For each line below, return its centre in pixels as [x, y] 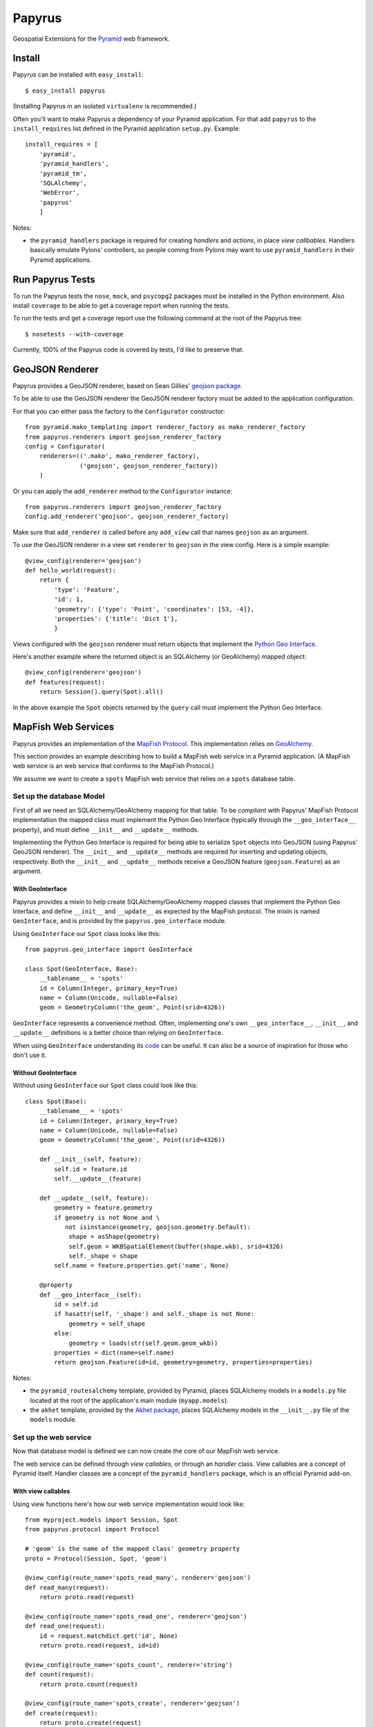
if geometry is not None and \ [107, 1217]
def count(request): [60, 1674]
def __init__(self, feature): [90, 1160]
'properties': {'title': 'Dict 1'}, [116, 619]
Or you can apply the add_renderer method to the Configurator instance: [123, 491]
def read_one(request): [65, 1626]
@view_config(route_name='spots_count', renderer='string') [129, 1664]
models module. [54, 1420]
